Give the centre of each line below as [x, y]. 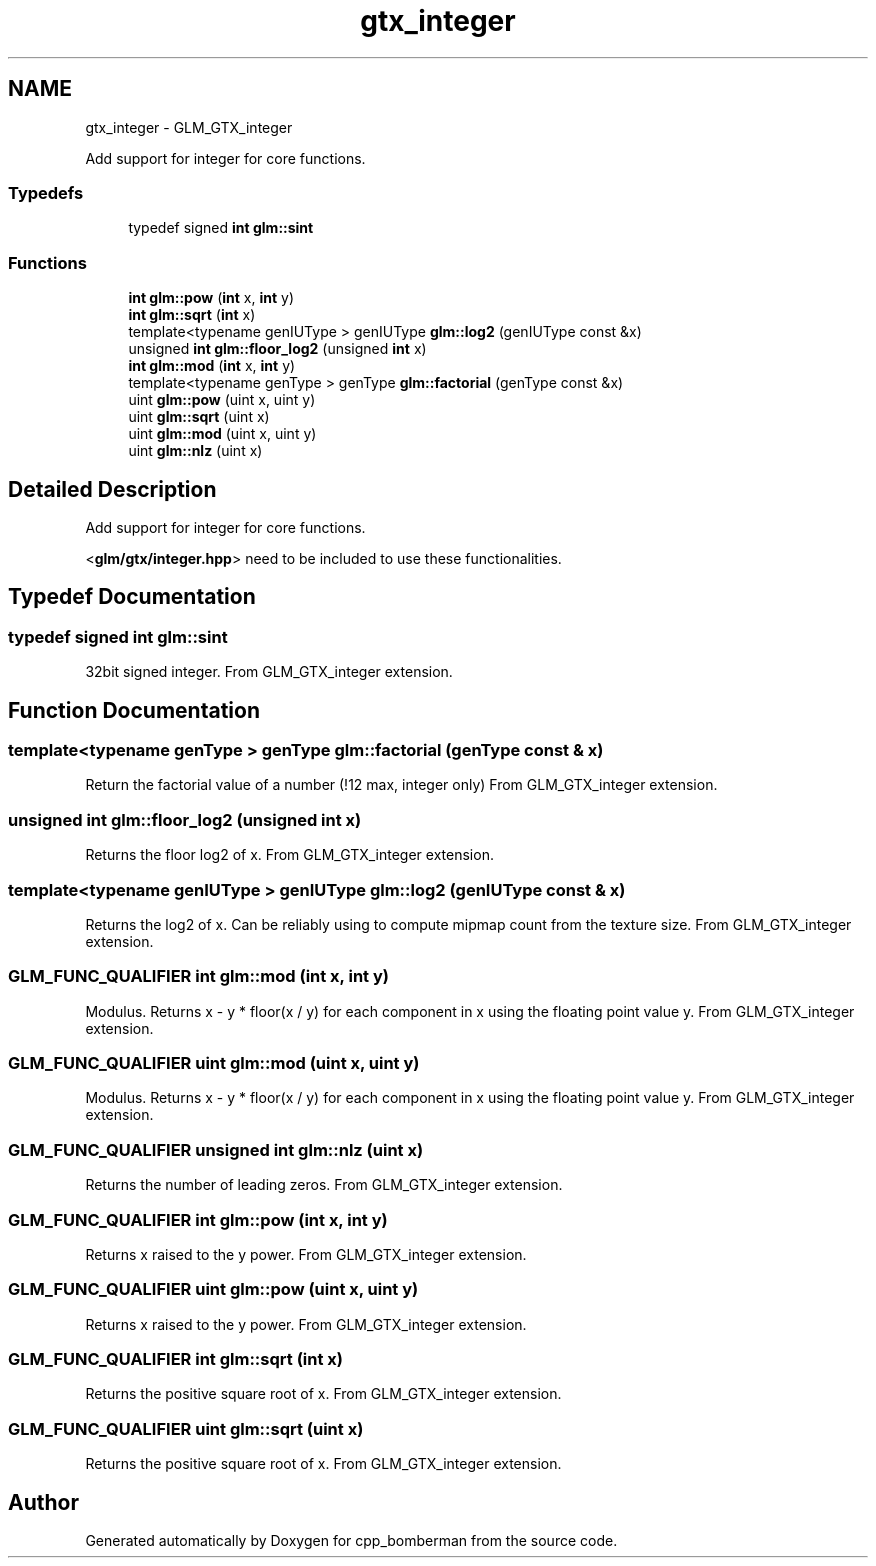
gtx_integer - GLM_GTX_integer [189, 127]
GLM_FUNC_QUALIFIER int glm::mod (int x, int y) [198, 976]
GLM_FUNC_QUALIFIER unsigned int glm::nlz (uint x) [216, 1149]
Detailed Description [112, 489]
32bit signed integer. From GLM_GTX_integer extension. [269, 672]
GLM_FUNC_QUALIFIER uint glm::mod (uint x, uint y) [214, 1063]
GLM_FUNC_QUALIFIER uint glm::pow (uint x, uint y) [213, 1289]
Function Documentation [134, 710]
